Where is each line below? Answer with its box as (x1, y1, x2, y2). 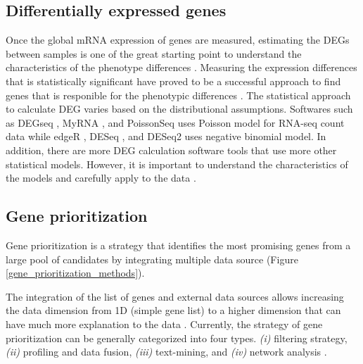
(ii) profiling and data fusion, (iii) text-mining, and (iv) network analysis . (6, 344, 327, 359)
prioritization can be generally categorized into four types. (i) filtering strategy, (6, 330, 348, 345)
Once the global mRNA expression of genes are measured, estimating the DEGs (6, 32, 350, 47)
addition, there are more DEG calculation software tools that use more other (6, 142, 337, 157)
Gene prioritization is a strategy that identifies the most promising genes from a (6, 237, 351, 252)
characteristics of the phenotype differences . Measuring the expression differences (6, 60, 357, 75)
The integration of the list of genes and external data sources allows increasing (6, 289, 344, 303)
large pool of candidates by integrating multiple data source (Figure (6, 251, 298, 266)
